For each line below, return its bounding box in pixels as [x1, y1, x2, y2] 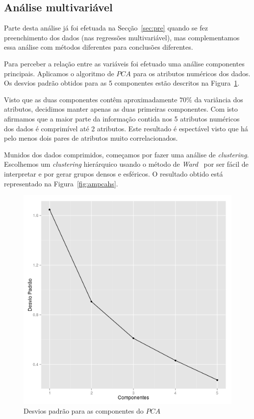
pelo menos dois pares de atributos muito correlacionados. [4, 133, 178, 143]
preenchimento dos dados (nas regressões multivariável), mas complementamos [4, 32, 240, 42]
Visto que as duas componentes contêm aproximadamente [4, 94, 178, 104]
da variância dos [194, 94, 243, 104]
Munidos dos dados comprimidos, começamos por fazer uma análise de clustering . [4, 149, 249, 159]
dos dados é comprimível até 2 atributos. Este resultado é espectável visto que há [4, 123, 248, 133]
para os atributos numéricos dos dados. [133, 68, 251, 78]
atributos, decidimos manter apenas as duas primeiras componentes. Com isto [4, 104, 238, 114]
